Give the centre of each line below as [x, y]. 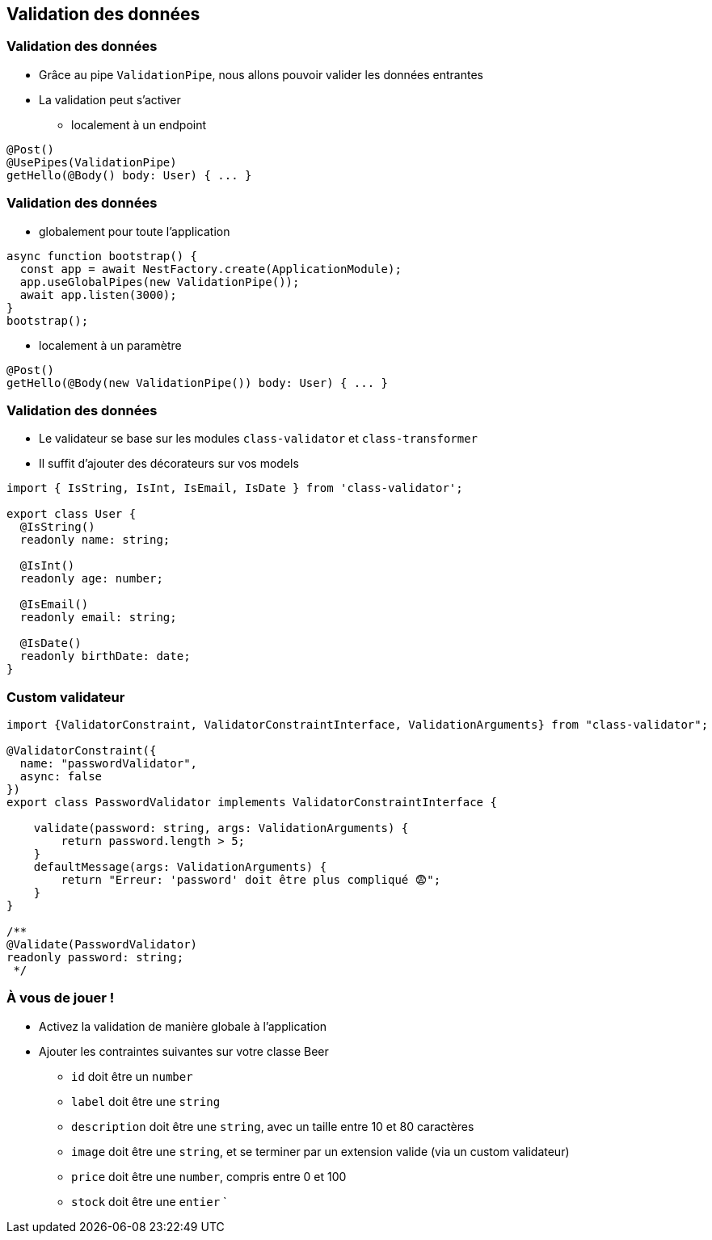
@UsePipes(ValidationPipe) [92, 162]
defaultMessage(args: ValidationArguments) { [180, 867]
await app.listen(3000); [98, 294]
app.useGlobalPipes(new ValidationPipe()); [160, 282]
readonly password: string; [95, 958]
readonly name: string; [95, 540]
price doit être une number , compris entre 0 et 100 [209, 1176]
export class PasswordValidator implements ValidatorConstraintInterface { [252, 803]
